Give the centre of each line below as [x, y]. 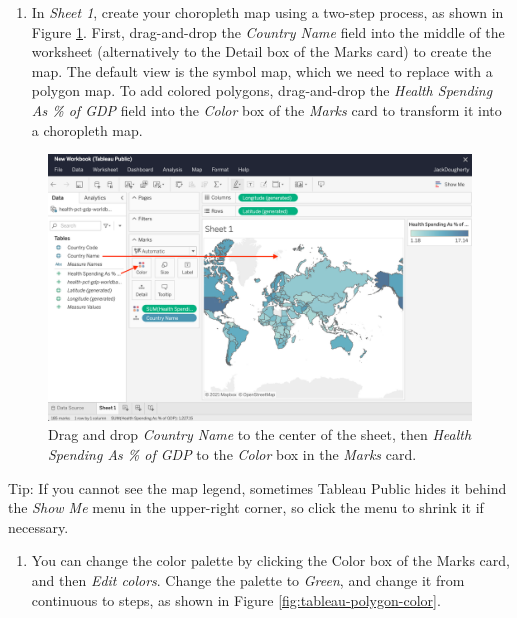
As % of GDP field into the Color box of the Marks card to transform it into [266, 109]
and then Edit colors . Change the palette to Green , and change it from [248, 579]
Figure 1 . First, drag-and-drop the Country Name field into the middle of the [268, 31]
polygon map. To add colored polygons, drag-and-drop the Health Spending [262, 90]
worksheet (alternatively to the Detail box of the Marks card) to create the [261, 51]
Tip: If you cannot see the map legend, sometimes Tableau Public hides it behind [257, 487]
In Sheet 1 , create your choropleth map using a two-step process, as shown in [267, 12]
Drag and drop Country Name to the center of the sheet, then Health [260, 434]
